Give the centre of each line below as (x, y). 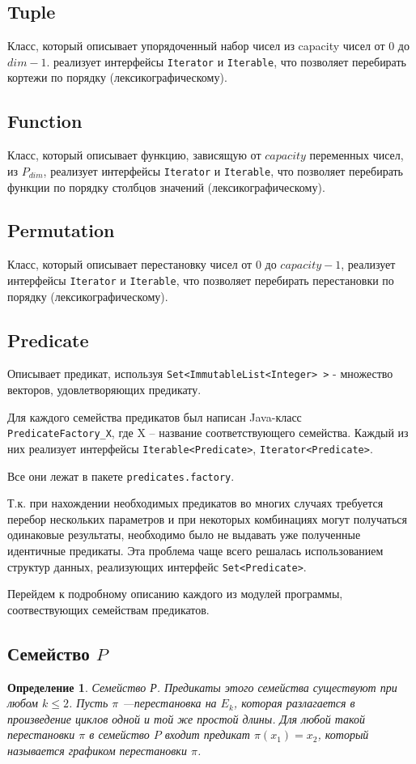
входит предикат (207, 734)
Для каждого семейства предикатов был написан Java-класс (155, 416)
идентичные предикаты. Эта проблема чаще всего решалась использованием (195, 550)
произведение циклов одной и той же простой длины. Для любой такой (187, 718)
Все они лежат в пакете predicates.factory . (121, 475)
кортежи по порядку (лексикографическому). (117, 77)
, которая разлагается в (294, 703)
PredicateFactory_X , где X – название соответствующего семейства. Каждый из (208, 433)
